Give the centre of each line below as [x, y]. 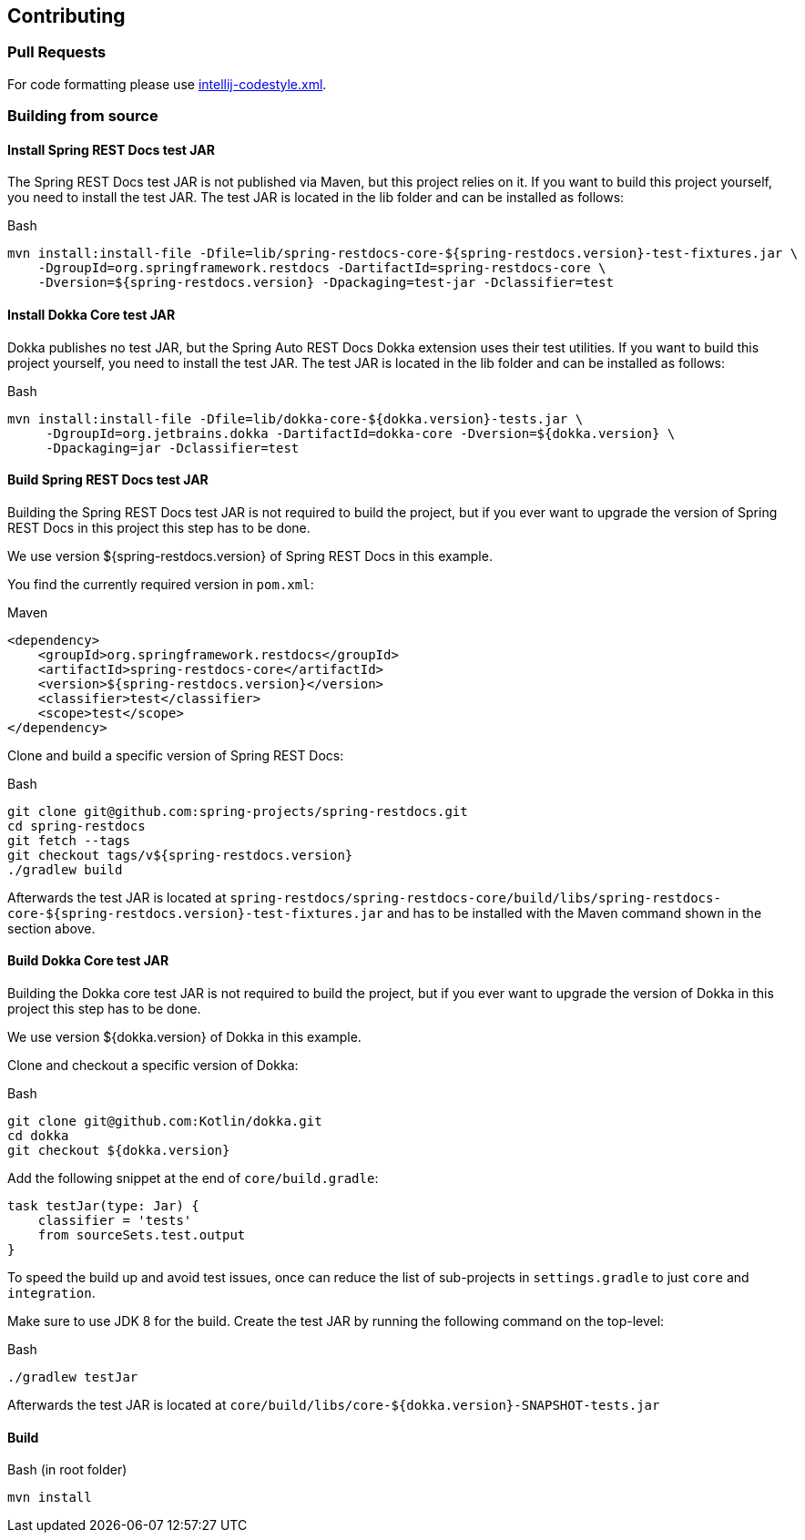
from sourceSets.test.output [142, 1235]
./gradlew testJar [73, 1377]
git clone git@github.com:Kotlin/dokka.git [165, 1122]
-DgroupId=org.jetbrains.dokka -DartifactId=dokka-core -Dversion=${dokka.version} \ [361, 433]
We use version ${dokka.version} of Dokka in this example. [184, 1037]
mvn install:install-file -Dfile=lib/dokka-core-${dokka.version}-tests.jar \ [296, 418]
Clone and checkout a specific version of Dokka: [153, 1066]
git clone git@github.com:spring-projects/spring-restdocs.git [238, 811]
